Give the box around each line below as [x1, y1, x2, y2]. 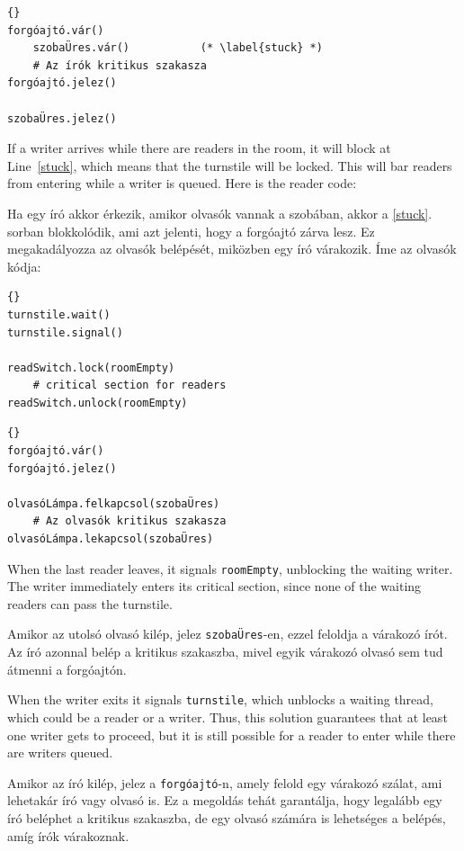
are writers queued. [7, 743, 113, 762]
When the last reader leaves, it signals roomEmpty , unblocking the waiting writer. [7, 559, 453, 578]
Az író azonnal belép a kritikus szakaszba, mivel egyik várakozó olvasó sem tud [7, 642, 443, 661]
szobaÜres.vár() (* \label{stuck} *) [32, 41, 323, 55]
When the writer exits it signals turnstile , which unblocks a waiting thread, [7, 690, 433, 709]
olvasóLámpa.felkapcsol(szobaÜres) [7, 497, 220, 510]
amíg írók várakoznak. [7, 826, 129, 845]
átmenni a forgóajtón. [7, 659, 127, 678]
